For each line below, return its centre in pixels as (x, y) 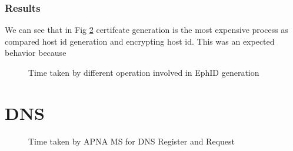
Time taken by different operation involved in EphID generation (144, 72)
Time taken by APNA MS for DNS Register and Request (131, 141)
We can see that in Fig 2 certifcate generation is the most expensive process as (146, 30)
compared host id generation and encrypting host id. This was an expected (140, 41)
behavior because (36, 53)
